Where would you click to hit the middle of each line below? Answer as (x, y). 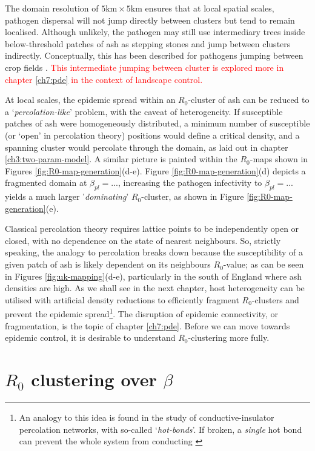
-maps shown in (279, 159)
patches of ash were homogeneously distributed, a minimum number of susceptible (157, 123)
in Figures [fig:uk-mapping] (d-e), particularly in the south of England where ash (154, 276)
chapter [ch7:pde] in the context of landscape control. (104, 79)
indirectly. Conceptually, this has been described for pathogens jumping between (154, 55)
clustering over (94, 379)
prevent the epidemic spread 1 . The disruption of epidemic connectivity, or (142, 313)
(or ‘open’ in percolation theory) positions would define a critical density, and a (152, 135)
